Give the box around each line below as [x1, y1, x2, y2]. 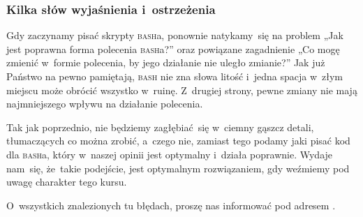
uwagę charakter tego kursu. [6, 174, 127, 189]
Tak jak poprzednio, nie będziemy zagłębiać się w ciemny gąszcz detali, [6, 119, 314, 134]
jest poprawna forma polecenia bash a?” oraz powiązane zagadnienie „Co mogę [6, 41, 340, 56]
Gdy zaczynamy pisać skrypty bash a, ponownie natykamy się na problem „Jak [6, 28, 343, 43]
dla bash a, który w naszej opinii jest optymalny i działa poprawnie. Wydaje [6, 147, 333, 161]
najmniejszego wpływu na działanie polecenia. [6, 96, 203, 111]
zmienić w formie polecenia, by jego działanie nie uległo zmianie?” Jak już [6, 55, 325, 70]
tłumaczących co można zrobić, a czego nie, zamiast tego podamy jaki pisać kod [6, 133, 350, 148]
